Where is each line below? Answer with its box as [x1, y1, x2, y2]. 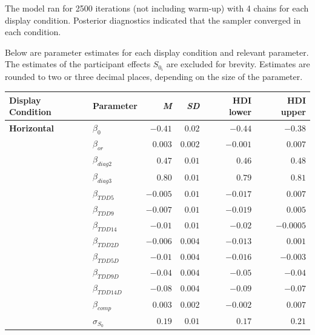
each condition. [5, 25, 61, 38]
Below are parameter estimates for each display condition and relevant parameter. [5, 45, 309, 58]
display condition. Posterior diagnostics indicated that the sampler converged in [5, 13, 301, 26]
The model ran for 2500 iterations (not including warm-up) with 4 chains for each [5, 2, 309, 14]
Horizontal [9, 121, 55, 134]
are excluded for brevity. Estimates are [166, 58, 310, 70]
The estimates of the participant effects [5, 58, 151, 70]
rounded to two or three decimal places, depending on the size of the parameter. [5, 70, 303, 83]
